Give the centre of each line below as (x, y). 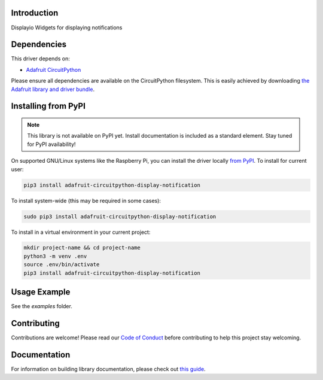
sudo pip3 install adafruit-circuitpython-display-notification (120, 216)
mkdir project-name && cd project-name (82, 248)
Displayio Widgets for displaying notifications (67, 28)
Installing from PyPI (48, 106)
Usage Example (41, 292)
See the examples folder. (42, 306)
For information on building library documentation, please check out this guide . (108, 369)
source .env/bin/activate (62, 265)
